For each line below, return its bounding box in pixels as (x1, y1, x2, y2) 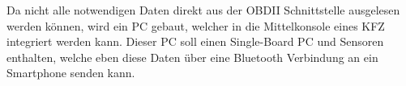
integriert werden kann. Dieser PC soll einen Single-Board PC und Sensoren (6, 33, 384, 50)
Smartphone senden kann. (6, 64, 135, 81)
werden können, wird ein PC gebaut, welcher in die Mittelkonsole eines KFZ (6, 17, 385, 34)
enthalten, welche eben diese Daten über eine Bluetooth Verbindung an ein (6, 48, 378, 65)
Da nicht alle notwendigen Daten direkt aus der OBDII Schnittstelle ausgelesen (6, 2, 400, 18)
